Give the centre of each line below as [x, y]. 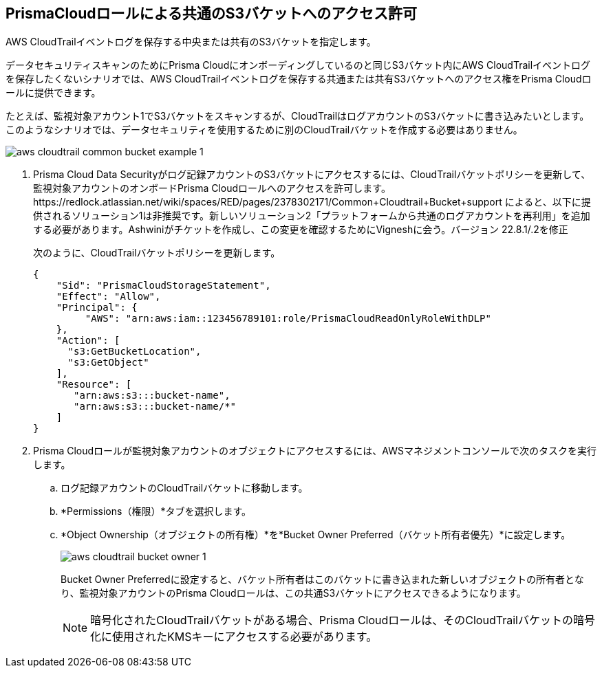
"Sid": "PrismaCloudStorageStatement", [163, 286]
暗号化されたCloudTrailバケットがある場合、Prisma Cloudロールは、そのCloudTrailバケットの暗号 [343, 620]
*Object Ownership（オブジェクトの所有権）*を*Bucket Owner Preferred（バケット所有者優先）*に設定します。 [316, 535]
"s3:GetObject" [108, 363]
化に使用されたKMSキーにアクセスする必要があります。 [234, 637]
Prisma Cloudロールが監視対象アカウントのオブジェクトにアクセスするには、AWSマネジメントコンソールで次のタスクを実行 [315, 451]
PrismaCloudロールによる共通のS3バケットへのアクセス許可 [212, 13]
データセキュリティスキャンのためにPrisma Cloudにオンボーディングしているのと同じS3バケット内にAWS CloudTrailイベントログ [298, 65]
